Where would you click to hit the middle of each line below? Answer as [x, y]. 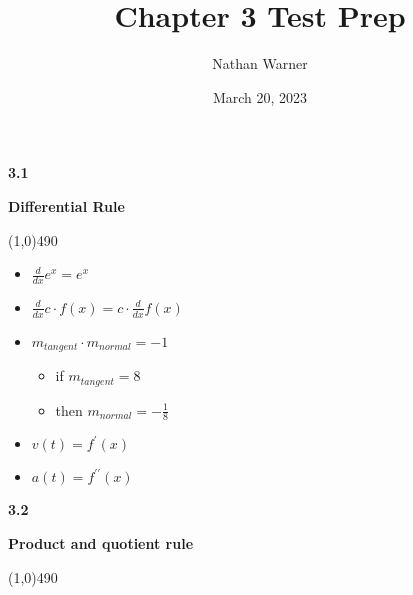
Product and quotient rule [101, 543]
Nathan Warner [260, 63]
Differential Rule [66, 205]
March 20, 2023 [260, 96]
